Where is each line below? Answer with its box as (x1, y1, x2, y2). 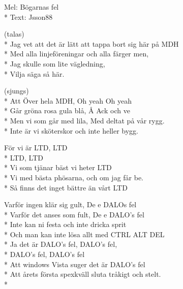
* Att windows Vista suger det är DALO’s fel (4, 259, 145, 269)
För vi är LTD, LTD (4, 142, 68, 153)
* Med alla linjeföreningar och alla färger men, (4, 48, 149, 59)
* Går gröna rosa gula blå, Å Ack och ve (4, 105, 130, 116)
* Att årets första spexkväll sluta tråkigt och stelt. (4, 269, 161, 279)
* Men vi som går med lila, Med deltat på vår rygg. (4, 115, 165, 125)
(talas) (4, 28, 24, 39)
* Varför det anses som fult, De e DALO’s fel (4, 209, 144, 219)
